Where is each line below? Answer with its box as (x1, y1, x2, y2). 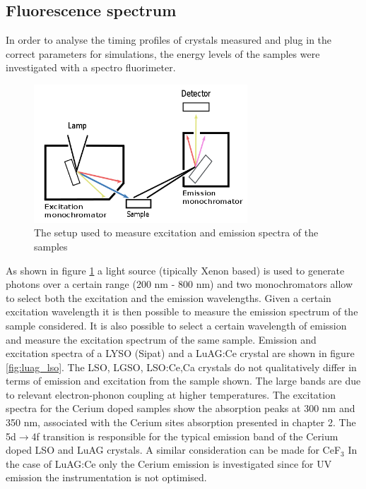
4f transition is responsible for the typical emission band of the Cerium (31, 428, 338, 443)
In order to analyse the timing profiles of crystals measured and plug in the (6, 32, 332, 47)
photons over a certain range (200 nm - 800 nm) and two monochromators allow (6, 277, 353, 291)
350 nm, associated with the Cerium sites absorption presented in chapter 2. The (6, 415, 356, 430)
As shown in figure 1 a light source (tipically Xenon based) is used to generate (6, 262, 345, 277)
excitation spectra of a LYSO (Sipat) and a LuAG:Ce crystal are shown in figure (6, 346, 355, 361)
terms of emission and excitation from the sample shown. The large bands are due (6, 373, 361, 388)
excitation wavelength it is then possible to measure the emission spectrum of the (6, 304, 358, 319)
